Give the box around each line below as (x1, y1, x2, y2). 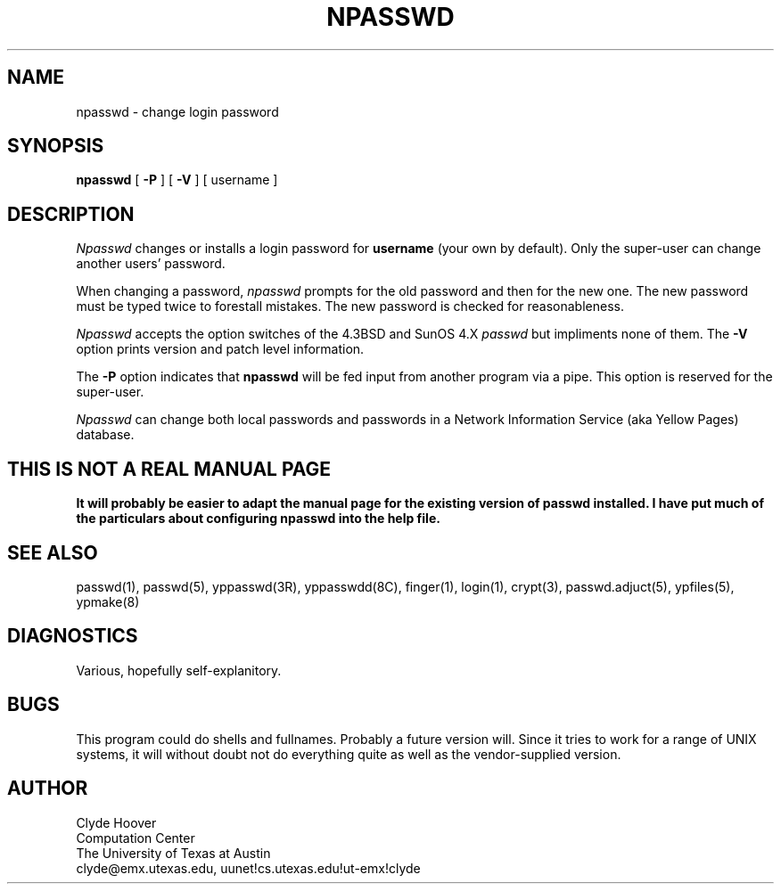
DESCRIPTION (7, 202, 135, 225)
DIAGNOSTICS (7, 625, 138, 648)
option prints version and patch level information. (76, 341, 365, 357)
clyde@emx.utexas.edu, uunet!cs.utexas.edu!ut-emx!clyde (76, 860, 421, 876)
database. (76, 427, 135, 443)
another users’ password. (76, 256, 226, 272)
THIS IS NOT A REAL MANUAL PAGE (7, 457, 332, 480)
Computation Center (76, 830, 195, 846)
